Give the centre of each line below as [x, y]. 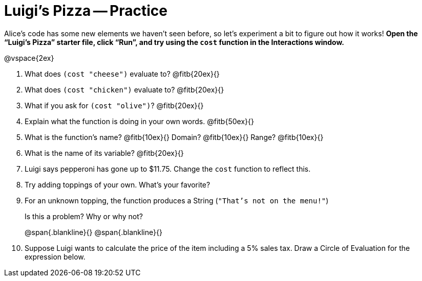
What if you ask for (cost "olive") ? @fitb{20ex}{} [114, 105]
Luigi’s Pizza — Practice [86, 11]
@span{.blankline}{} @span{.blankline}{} [93, 232]
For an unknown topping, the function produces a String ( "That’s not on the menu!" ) [177, 200]
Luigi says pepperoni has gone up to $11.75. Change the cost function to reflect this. [168, 169]
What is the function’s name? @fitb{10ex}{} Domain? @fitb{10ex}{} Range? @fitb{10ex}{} [174, 137]
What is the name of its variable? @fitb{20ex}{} [104, 153]
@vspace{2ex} [29, 58]
